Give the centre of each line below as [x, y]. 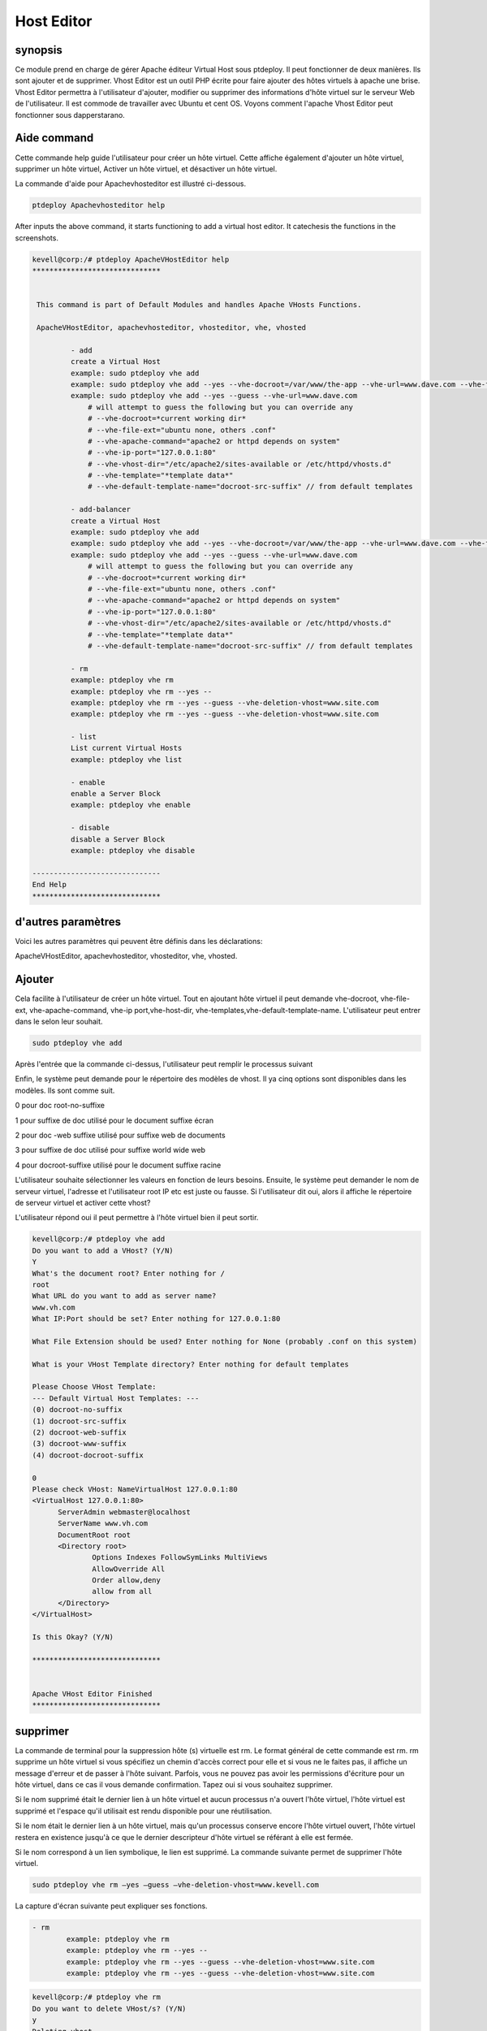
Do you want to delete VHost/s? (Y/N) [109, 2008]
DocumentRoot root [95, 1535]
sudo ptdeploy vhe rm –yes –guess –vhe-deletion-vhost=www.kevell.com [176, 1885]
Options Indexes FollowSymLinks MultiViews [180, 1557]
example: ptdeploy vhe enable [130, 805]
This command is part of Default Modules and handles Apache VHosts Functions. [199, 305]
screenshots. [37, 238]
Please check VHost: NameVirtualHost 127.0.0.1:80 [135, 1489]
